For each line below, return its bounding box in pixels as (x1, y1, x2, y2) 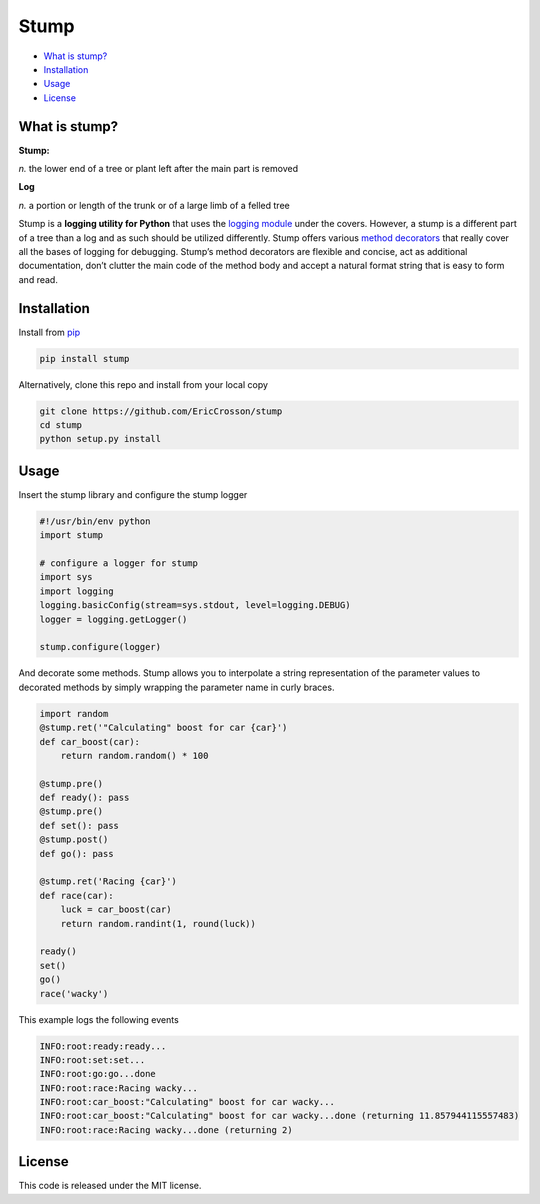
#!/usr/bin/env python (39, 515, 151, 527)
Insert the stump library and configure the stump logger (18, 488, 248, 500)
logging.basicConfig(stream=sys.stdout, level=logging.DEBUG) (39, 600, 351, 611)
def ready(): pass (39, 792, 130, 804)
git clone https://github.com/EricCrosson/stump (39, 405, 283, 417)
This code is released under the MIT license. (18, 1180, 202, 1192)
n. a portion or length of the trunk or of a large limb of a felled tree (18, 199, 290, 211)
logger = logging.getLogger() (39, 613, 188, 625)
